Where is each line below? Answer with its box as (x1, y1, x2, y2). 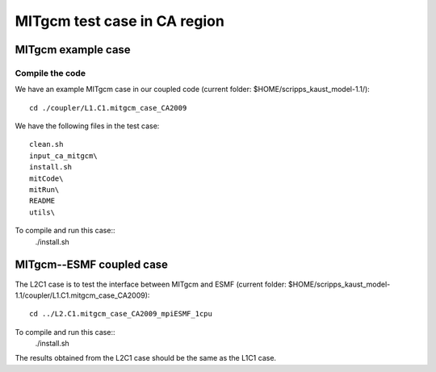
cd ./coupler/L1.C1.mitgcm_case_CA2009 (29, 103, 187, 112)
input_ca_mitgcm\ (29, 151, 98, 161)
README (29, 196, 56, 206)
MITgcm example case (15, 43, 131, 56)
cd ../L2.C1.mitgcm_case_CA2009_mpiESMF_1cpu (29, 309, 213, 319)
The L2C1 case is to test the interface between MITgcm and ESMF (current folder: (15, 279, 287, 289)
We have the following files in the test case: (15, 121, 160, 131)
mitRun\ (29, 186, 60, 194)
